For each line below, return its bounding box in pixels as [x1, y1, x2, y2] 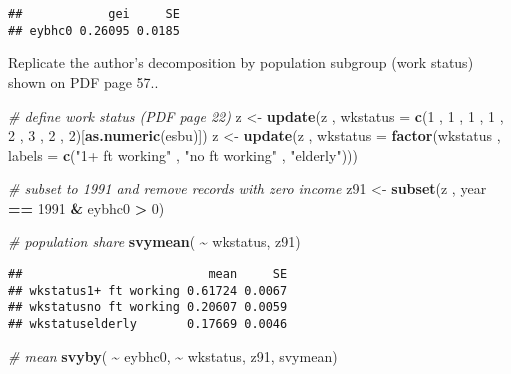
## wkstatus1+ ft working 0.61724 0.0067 [8, 283, 288, 298]
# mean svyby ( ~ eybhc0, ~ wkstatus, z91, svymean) [8, 345, 338, 366]
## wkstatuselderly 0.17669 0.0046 [8, 317, 288, 332]
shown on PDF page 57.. [8, 71, 159, 92]
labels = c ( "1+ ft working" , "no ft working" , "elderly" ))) [8, 144, 358, 165]
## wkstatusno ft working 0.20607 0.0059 [8, 300, 288, 315]
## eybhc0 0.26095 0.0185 [8, 23, 180, 38]
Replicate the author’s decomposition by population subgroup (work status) [8, 52, 474, 73]
